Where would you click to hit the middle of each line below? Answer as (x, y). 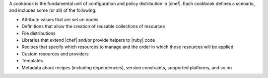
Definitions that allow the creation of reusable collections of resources (93, 26)
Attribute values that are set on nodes (60, 19)
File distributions (38, 33)
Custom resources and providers (55, 53)
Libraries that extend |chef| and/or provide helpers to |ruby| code (88, 40)
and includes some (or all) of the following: (53, 10)
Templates (32, 61)
